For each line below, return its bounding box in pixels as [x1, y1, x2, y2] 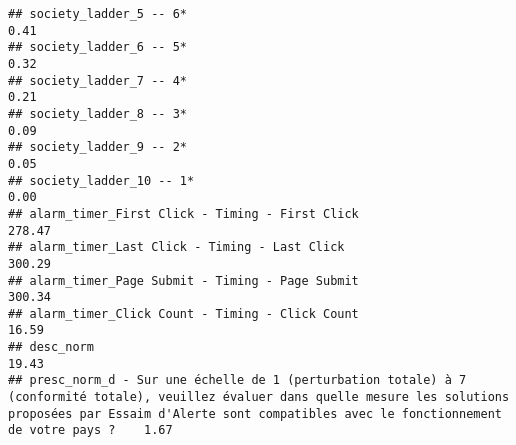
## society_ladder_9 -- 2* [8, 140, 187, 155]
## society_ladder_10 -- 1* [8, 173, 195, 188]
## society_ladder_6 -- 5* [8, 40, 187, 55]
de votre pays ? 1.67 [8, 423, 173, 438]
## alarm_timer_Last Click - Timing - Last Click [8, 240, 345, 255]
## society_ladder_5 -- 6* [8, 7, 187, 21]
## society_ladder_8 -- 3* [8, 106, 187, 121]
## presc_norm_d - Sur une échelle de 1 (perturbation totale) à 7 [8, 373, 467, 388]
